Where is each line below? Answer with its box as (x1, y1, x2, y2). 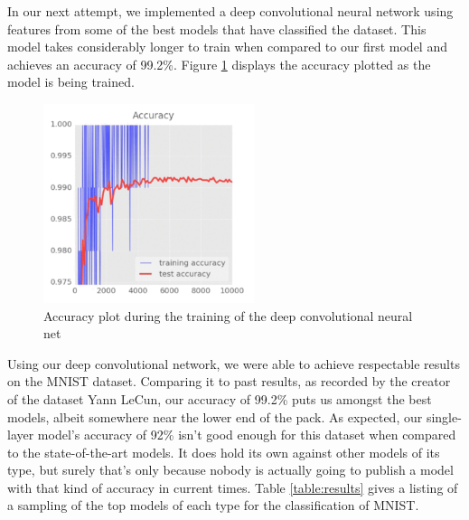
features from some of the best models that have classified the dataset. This (7, 19, 427, 38)
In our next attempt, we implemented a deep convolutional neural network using (7, 2, 454, 20)
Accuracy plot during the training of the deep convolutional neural (43, 306, 413, 325)
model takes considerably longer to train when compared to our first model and (7, 37, 447, 56)
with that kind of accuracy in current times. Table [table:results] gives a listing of (7, 477, 458, 496)
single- (426, 407, 462, 426)
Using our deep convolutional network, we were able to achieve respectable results (7, 354, 460, 373)
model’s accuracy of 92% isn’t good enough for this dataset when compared (37, 425, 456, 444)
